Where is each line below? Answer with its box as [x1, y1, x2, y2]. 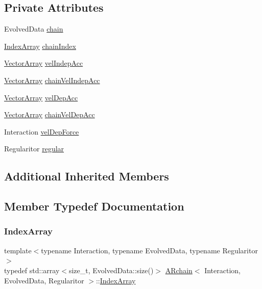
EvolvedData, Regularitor [4, 275, 84, 285]
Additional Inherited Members [4, 168, 169, 184]
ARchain [165, 265, 193, 275]
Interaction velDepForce [4, 126, 79, 137]
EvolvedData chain [4, 23, 63, 34]
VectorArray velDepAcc [4, 92, 78, 102]
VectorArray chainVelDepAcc [4, 109, 95, 120]
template [4, 245, 32, 255]
